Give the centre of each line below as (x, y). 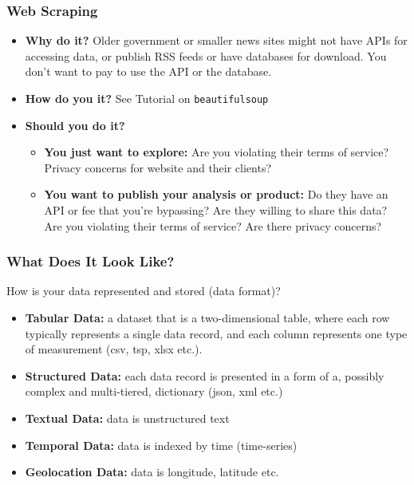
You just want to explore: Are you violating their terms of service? (217, 152)
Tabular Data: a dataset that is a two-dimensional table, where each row (207, 318)
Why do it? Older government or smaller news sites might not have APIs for (216, 40)
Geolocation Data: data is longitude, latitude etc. (152, 472)
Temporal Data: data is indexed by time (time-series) (161, 445)
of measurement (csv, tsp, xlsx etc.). (114, 349)
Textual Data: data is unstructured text (127, 418)
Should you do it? (75, 125)
